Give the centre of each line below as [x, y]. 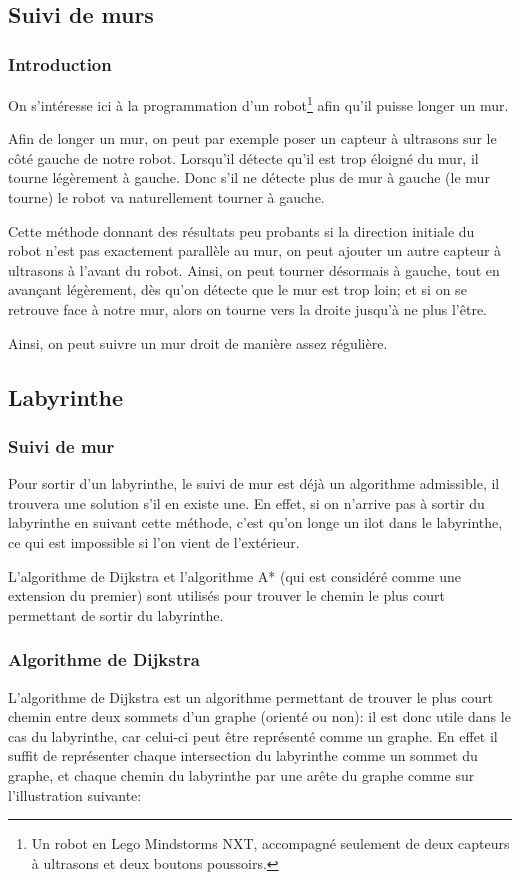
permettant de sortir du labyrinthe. [116, 614]
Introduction [60, 63]
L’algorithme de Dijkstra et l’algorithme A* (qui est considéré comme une [235, 575]
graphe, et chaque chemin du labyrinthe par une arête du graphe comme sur [241, 774]
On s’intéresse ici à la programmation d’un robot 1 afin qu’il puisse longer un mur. [258, 103]
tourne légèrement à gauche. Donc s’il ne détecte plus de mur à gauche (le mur [249, 177]
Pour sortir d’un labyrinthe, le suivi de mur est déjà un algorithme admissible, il [254, 483]
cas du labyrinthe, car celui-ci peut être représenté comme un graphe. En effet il [253, 735]
